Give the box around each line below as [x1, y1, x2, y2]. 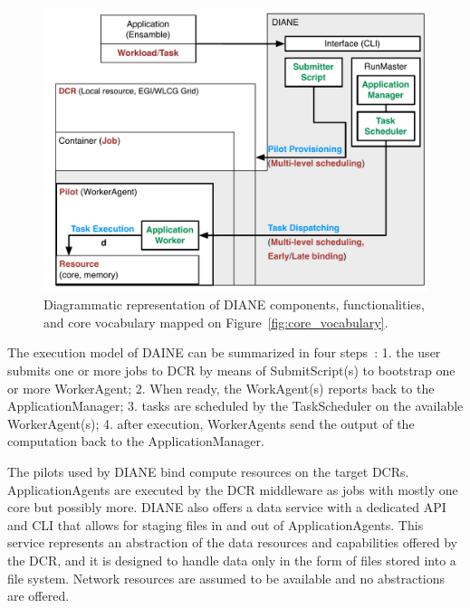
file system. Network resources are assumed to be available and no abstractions [7, 568, 445, 587]
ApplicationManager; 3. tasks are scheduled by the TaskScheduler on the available [7, 396, 464, 415]
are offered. [7, 586, 70, 605]
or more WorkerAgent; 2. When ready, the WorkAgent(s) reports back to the [7, 378, 435, 397]
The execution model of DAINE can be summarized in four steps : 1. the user [7, 343, 441, 362]
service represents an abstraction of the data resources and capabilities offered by [7, 533, 457, 552]
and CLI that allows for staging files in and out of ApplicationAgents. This [7, 515, 424, 534]
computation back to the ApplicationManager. [7, 432, 264, 451]
